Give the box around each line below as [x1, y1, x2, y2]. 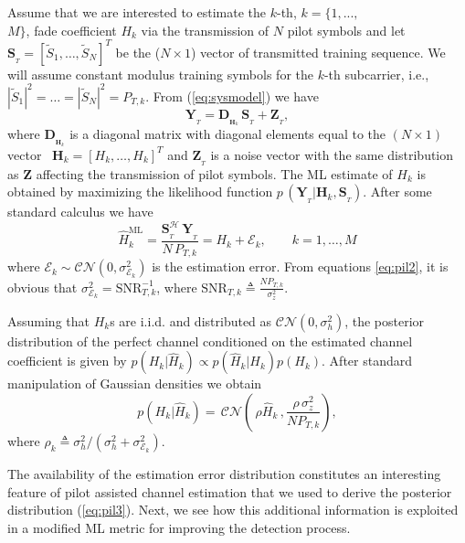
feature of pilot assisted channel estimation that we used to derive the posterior [7, 482, 452, 501]
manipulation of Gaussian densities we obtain [7, 374, 262, 393]
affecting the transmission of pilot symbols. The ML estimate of [36, 164, 393, 183]
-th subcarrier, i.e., [323, 64, 429, 83]
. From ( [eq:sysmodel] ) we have [145, 86, 319, 105]
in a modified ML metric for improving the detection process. [7, 517, 351, 537]
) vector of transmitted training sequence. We [191, 42, 446, 61]
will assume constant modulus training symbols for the [7, 64, 313, 83]
